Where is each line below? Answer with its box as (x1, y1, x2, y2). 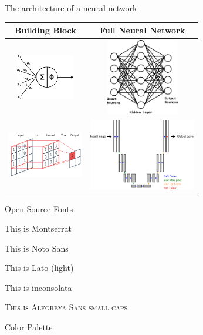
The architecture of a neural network (5, 2, 137, 14)
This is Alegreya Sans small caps (5, 301, 128, 313)
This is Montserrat (5, 222, 72, 235)
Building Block (15, 24, 76, 36)
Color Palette (5, 321, 53, 333)
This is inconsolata (5, 281, 72, 293)
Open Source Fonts (5, 202, 73, 215)
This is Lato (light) (5, 262, 74, 274)
